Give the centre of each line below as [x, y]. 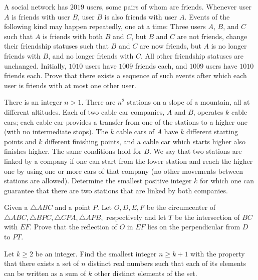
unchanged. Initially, [35, 65]
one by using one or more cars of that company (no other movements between [124, 171]
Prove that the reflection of [75, 227]
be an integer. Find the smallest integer [96, 253]
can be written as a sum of [45, 273]
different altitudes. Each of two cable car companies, [84, 111]
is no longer [229, 46]
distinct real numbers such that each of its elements [167, 263]
